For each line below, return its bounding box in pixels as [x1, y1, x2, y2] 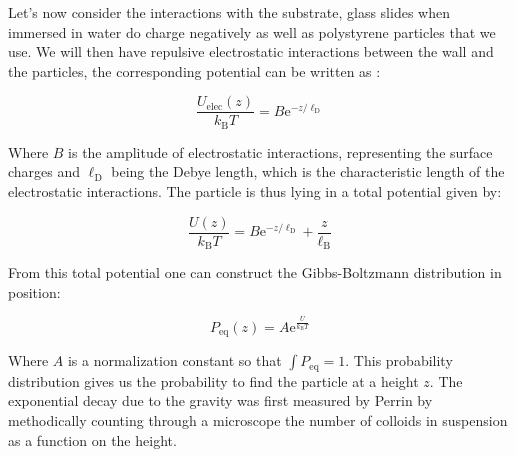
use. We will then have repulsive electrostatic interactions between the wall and [8, 41, 494, 62]
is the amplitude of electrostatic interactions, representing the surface [68, 141, 493, 162]
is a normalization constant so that [67, 350, 282, 371]
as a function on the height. [8, 429, 177, 450]
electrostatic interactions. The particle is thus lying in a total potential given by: [8, 181, 502, 202]
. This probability [345, 350, 453, 371]
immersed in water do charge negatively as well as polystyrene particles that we [8, 21, 496, 42]
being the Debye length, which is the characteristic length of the [111, 161, 505, 182]
